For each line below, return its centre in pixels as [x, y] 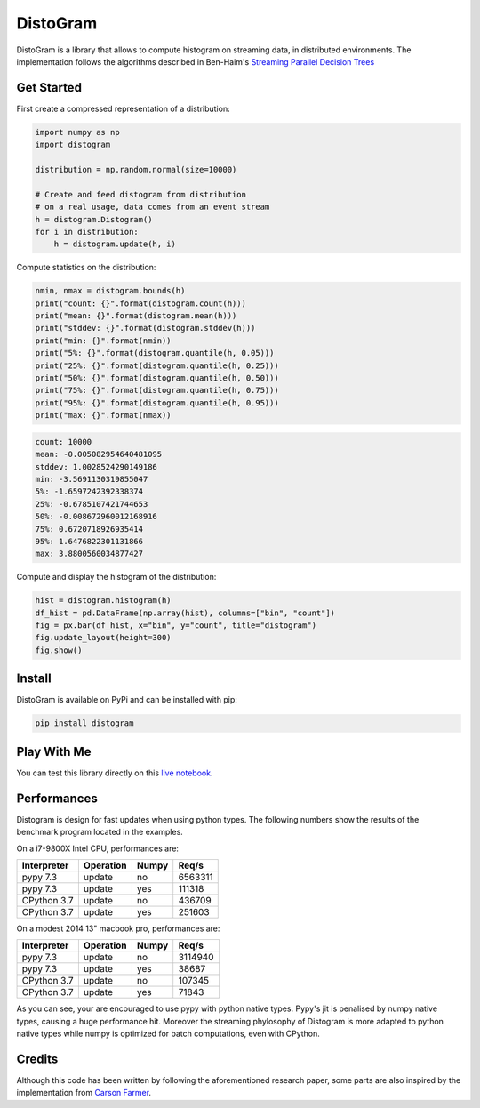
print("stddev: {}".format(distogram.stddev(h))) [145, 328]
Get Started [49, 88]
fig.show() [59, 650]
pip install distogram [84, 723]
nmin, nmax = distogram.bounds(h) [110, 291]
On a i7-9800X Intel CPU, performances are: [98, 848]
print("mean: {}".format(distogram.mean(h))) [136, 316]
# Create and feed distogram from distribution [140, 194]
